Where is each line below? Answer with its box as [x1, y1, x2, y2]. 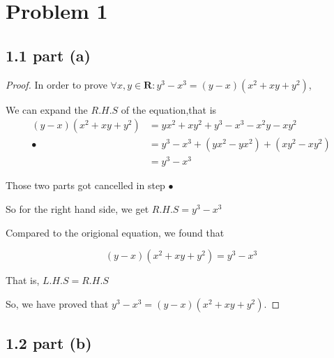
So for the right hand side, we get [6, 201, 149, 216]
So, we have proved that [6, 296, 109, 311]
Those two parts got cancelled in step [6, 178, 165, 193]
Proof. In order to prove [6, 77, 107, 91]
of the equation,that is [121, 102, 217, 117]
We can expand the [6, 102, 88, 117]
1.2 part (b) [6, 332, 92, 354]
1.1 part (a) [6, 44, 91, 66]
